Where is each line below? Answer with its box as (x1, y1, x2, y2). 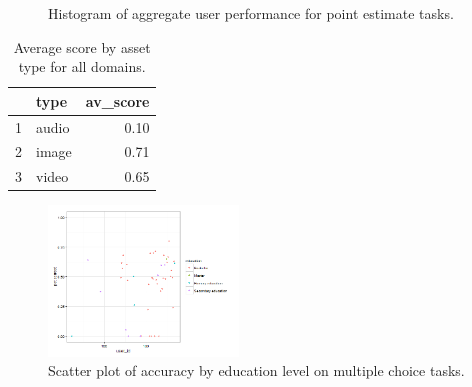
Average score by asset (13, 36, 151, 57)
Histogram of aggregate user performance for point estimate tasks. (48, 3, 454, 23)
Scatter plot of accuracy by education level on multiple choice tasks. (48, 360, 465, 381)
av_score (85, 90, 150, 111)
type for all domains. (18, 56, 146, 77)
